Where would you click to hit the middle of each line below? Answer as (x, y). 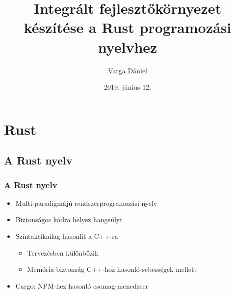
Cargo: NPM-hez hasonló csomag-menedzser (82, 285)
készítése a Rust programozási (128, 27)
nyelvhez (128, 47)
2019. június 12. (128, 87)
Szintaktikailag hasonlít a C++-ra (67, 236)
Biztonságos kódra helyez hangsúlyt (69, 219)
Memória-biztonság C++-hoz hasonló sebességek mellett (112, 269)
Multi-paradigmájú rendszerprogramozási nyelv (86, 203)
